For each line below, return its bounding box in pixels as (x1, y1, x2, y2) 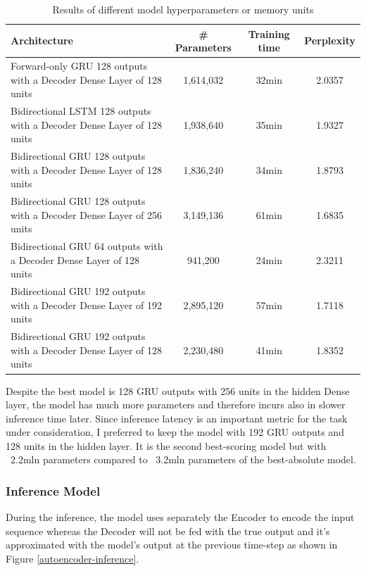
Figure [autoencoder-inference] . (6, 551, 139, 566)
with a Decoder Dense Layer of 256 (11, 207, 162, 222)
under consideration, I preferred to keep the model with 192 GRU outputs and (6, 425, 344, 439)
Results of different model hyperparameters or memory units (52, 2, 314, 16)
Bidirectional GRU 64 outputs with (11, 239, 163, 253)
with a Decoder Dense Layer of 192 (11, 297, 162, 312)
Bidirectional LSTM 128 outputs (11, 103, 151, 118)
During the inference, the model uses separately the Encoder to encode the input (6, 510, 355, 525)
